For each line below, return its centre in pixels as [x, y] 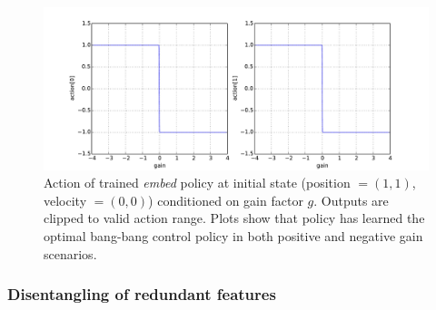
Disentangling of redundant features [142, 294]
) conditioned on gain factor [226, 200]
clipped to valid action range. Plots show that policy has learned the [234, 218]
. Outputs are [351, 200]
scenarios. [70, 253]
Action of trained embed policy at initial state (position [197, 183]
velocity [65, 200]
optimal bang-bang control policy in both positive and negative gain [233, 236]
